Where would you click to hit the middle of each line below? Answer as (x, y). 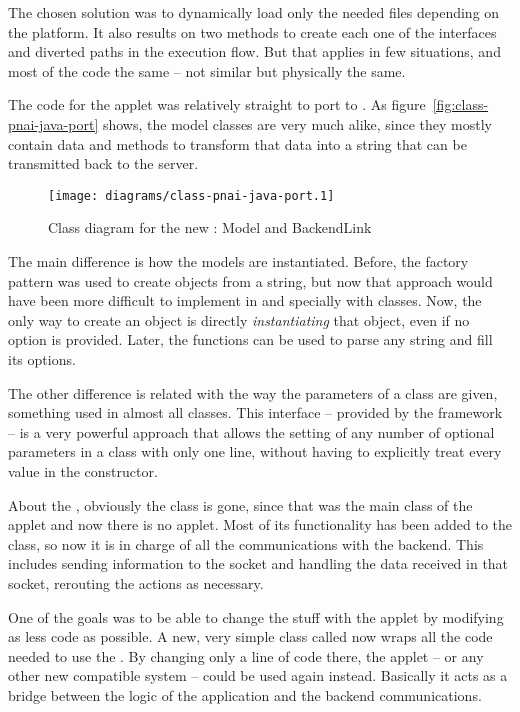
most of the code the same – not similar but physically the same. (207, 70)
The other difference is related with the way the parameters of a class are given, (253, 392)
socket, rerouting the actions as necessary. (136, 582)
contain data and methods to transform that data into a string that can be (237, 143)
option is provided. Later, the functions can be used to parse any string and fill (250, 339)
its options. (42, 358)
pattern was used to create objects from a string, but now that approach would (250, 280)
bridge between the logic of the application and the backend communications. (245, 694)
